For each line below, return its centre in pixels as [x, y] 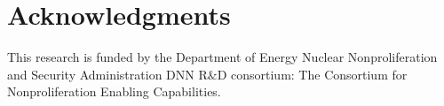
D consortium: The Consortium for [312, 74]
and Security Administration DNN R [107, 74]
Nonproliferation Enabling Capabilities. [114, 91]
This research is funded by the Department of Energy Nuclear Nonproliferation [222, 57]
